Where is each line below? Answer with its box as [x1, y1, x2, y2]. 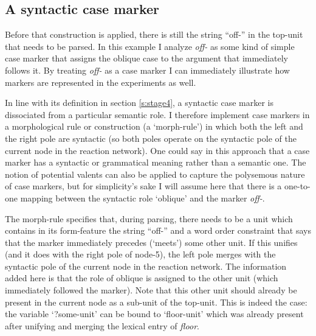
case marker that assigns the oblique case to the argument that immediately [5, 52, 288, 65]
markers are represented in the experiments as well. [5, 75, 196, 88]
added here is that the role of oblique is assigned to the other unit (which [5, 271, 278, 284]
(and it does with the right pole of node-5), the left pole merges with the [5, 248, 276, 261]
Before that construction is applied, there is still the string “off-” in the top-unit [5, 28, 303, 41]
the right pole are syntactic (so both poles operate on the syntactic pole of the [5, 131, 297, 144]
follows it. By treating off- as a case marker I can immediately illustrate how [5, 63, 290, 76]
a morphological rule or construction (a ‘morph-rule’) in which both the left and [5, 120, 303, 133]
